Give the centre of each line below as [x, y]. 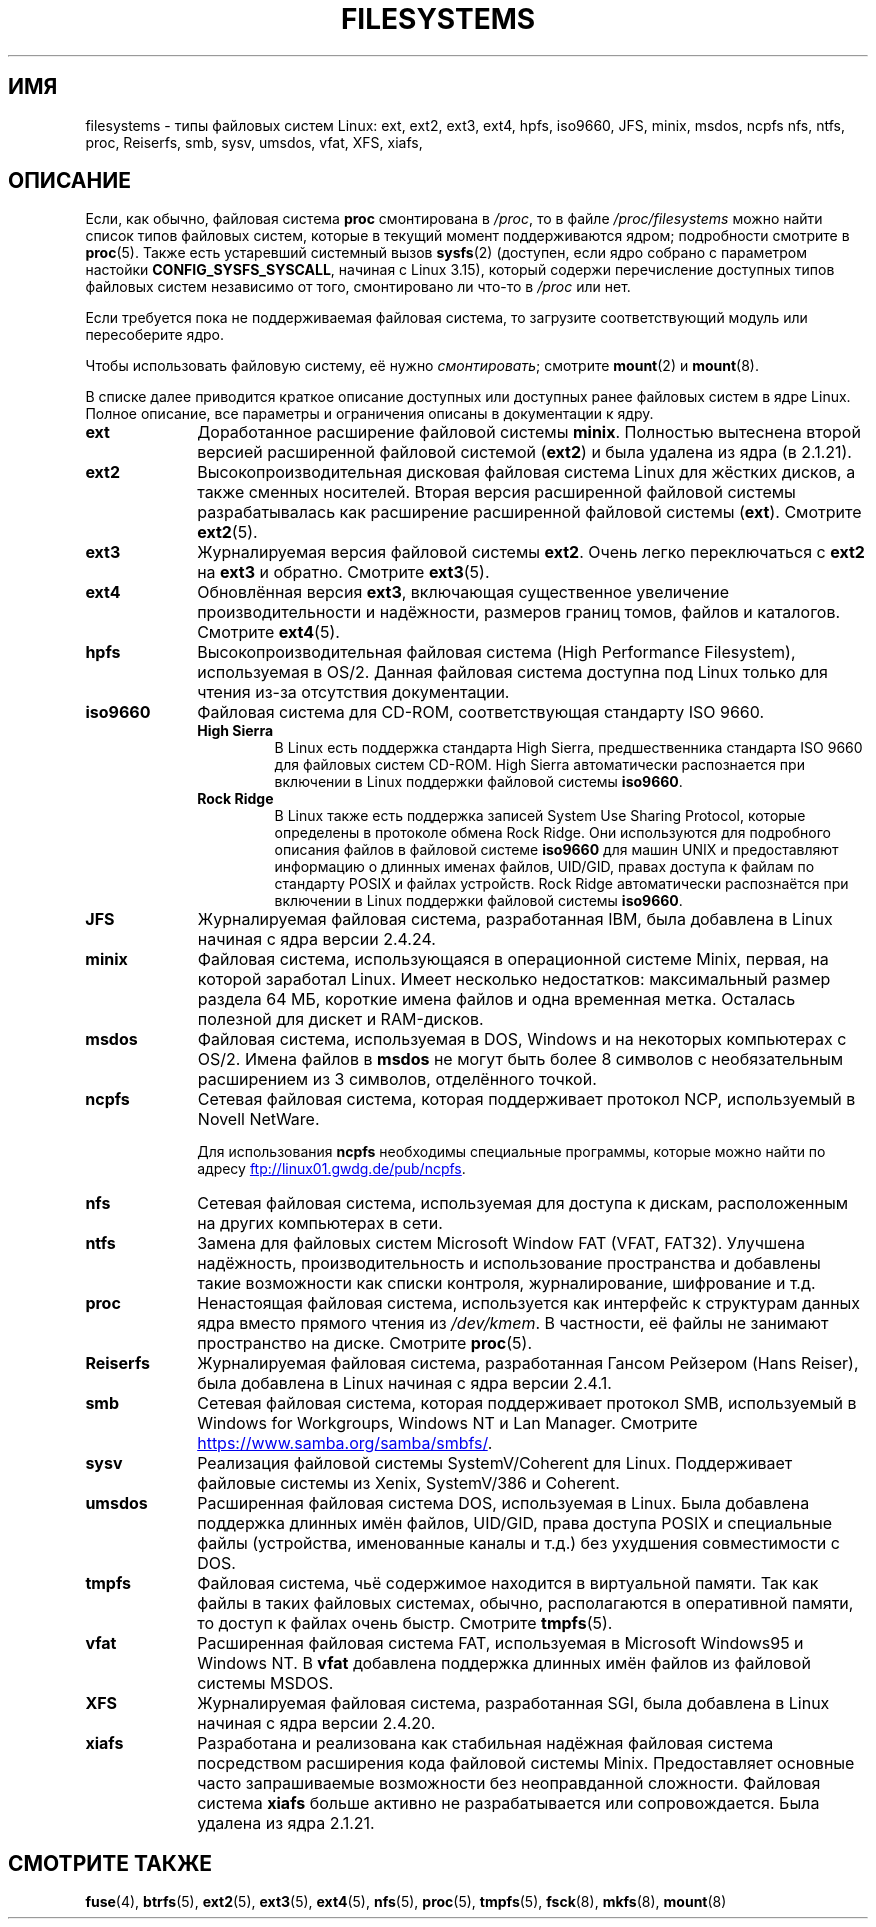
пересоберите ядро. [154, 335]
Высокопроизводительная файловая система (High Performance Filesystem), [496, 652]
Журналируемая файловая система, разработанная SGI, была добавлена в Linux [513, 1703]
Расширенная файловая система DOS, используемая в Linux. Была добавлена [503, 1503]
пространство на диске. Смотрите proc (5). [365, 1343]
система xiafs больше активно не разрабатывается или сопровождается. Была [508, 1803]
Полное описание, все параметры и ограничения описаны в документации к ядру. [369, 414]
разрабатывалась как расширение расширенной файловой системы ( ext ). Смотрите [529, 512]
